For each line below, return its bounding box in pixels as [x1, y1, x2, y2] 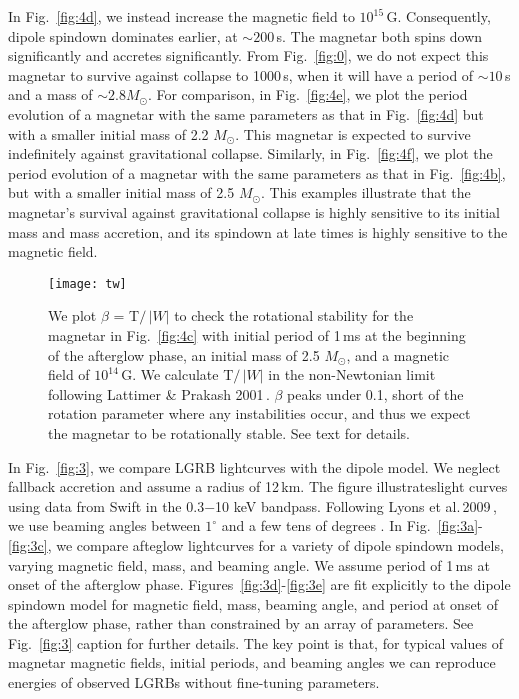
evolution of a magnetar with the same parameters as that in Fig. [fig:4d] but [8, 103, 484, 124]
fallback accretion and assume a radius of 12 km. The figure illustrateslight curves [8, 476, 508, 497]
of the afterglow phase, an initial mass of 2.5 [48, 344, 320, 365]
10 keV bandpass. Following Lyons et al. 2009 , [215, 495, 497, 516]
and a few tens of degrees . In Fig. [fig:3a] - [221, 515, 483, 536]
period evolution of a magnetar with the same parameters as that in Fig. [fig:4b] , [8, 162, 506, 183]
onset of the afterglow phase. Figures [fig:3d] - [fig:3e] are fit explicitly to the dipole [8, 574, 511, 595]
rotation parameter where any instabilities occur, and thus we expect [48, 403, 471, 424]
